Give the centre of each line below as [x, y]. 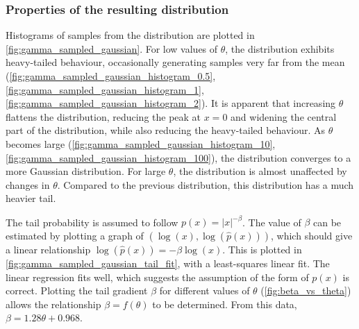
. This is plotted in [262, 250]
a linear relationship [48, 250]
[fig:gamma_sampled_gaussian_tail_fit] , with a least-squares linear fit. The [168, 263]
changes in [28, 184]
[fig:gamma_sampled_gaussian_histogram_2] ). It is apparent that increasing [171, 103]
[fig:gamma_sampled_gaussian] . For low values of [112, 48]
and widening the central [284, 116]
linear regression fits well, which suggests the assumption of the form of [157, 277]
